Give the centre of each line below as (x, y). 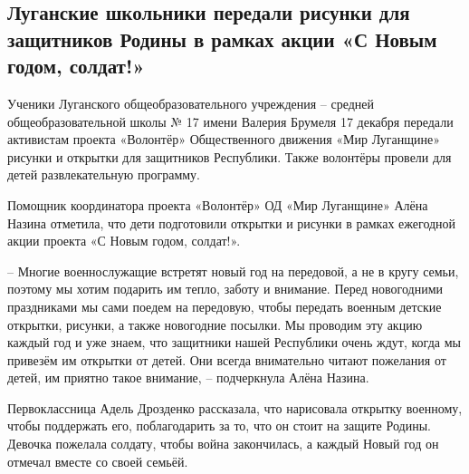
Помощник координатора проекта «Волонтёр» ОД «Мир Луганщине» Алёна (218, 204)
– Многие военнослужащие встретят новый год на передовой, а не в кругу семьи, (233, 271)
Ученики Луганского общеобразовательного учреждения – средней (191, 103)
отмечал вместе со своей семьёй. (98, 461)
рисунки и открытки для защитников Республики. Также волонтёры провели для (230, 156)
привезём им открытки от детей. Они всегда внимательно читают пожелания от (227, 359)
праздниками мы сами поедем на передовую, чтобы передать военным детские (225, 306)
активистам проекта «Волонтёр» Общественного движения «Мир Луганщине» (224, 139)
